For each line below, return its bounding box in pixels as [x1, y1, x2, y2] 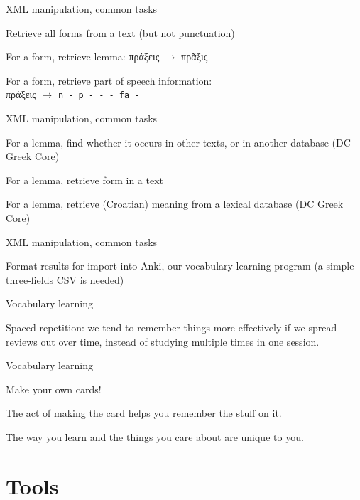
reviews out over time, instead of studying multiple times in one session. [6, 334, 320, 349]
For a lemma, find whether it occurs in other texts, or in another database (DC [6, 134, 351, 149]
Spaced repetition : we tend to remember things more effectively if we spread [6, 319, 337, 334]
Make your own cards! [6, 381, 102, 396]
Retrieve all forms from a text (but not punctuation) [6, 25, 235, 40]
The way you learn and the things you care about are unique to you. [6, 429, 304, 444]
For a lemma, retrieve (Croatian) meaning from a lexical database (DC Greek [6, 196, 344, 211]
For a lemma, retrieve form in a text [6, 172, 163, 187]
